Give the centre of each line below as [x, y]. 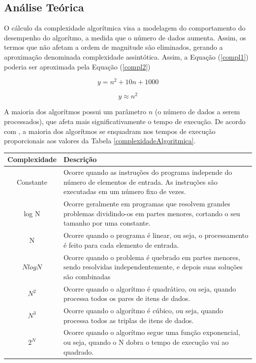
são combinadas [87, 276]
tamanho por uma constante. [107, 223]
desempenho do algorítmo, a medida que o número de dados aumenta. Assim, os [125, 37]
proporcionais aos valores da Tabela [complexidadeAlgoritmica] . [100, 141]
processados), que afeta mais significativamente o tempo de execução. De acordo [125, 121]
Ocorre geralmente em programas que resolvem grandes [147, 204]
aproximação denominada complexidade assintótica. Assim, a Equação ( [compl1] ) [126, 56]
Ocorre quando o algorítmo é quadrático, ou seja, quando [150, 288]
